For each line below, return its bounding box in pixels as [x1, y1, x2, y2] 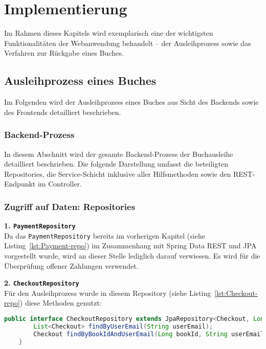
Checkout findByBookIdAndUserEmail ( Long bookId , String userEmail [33, 330, 264, 338]
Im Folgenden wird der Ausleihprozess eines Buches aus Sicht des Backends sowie [4, 97, 259, 107]
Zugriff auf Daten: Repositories [4, 200, 136, 213]
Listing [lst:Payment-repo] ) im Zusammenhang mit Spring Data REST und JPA [4, 240, 257, 251]
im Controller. [37, 178, 82, 189]
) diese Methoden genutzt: [19, 297, 102, 308]
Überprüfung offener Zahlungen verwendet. [4, 260, 139, 271]
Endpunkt [4, 178, 36, 189]
